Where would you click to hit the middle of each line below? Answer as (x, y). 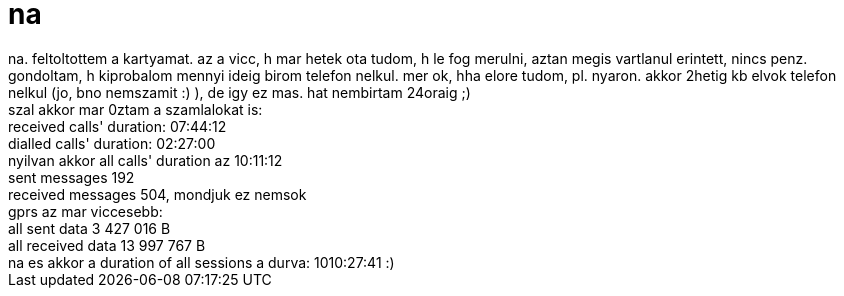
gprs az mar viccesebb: (85, 211)
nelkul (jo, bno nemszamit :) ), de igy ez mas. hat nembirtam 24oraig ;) (239, 92)
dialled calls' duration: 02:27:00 (112, 143)
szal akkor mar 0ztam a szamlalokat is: (135, 109)
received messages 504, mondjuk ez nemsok (157, 194)
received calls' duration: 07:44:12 (117, 126)
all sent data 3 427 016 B (89, 228)
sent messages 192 (71, 177)
